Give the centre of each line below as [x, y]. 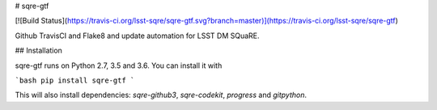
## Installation [38, 51]
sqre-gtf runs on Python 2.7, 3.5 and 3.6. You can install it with [119, 66]
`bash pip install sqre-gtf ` [75, 80]
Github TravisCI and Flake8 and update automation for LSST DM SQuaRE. [137, 36]
